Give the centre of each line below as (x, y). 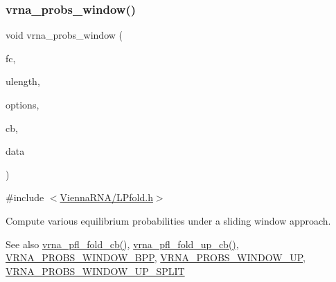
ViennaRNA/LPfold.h (106, 197)
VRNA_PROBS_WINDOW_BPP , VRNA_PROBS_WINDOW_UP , (156, 257)
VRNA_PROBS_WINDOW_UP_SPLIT (95, 271)
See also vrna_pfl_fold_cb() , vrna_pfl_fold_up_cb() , (122, 244)
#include (25, 197)
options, (23, 104)
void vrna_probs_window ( (64, 35)
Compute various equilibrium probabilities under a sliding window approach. (168, 220)
